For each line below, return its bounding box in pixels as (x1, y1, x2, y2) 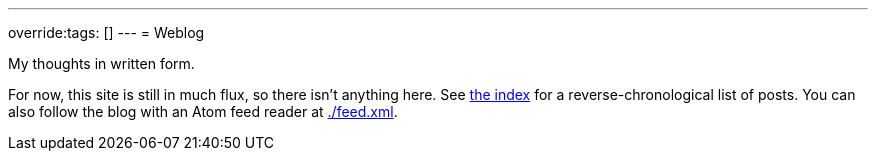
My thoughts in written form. (8, 55, 195, 72)
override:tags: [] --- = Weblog (8, 24, 205, 41)
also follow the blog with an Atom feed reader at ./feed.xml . (8, 103, 398, 120)
